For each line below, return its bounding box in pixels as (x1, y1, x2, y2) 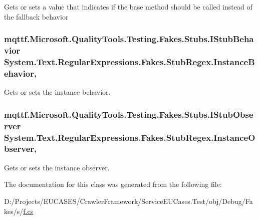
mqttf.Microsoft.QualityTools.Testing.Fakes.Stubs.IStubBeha (4, 33, 254, 45)
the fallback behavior (4, 11, 69, 22)
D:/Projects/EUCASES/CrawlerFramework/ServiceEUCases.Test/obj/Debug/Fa (4, 195, 253, 206)
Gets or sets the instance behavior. (4, 87, 111, 97)
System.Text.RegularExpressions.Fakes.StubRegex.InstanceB (4, 55, 255, 68)
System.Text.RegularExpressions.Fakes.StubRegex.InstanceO (4, 131, 255, 143)
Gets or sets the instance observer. (4, 162, 110, 172)
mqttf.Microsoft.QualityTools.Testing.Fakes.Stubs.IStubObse (4, 108, 253, 120)
